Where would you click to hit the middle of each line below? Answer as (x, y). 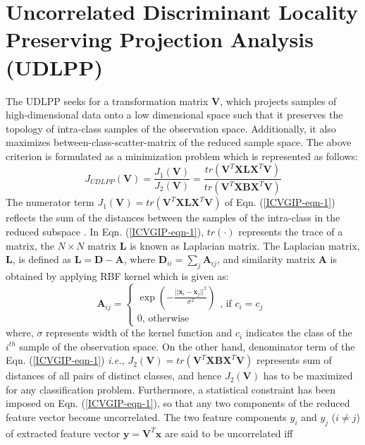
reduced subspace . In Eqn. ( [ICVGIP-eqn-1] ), (105, 231)
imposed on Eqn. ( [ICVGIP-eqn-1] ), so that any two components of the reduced (178, 403)
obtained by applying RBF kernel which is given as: (117, 275)
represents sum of (294, 360)
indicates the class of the (299, 333)
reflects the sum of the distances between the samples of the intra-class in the (173, 218)
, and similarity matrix (266, 259)
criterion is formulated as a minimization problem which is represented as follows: (182, 156)
